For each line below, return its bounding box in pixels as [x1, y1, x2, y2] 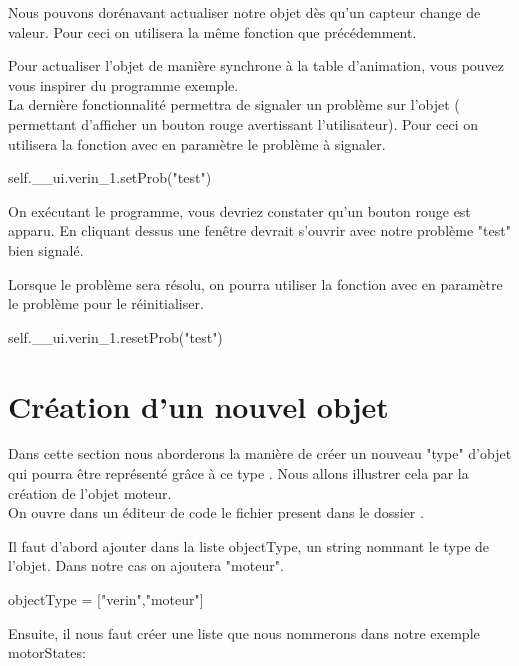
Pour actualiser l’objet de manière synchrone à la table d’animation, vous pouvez [8, 55, 505, 76]
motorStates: [8, 642, 86, 663]
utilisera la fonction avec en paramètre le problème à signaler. [8, 133, 386, 154]
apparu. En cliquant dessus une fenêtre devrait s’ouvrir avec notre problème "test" [8, 220, 511, 241]
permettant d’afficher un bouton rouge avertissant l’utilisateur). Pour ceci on [8, 113, 479, 134]
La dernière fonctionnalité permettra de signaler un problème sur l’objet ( [8, 94, 460, 115]
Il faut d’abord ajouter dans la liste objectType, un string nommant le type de [8, 535, 490, 556]
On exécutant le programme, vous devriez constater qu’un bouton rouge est [8, 200, 471, 221]
